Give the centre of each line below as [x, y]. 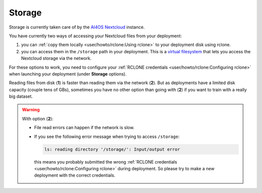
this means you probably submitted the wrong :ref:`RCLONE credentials [106, 162]
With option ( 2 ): [38, 119]
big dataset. [21, 96]
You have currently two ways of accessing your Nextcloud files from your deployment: [95, 36]
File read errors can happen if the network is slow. [84, 128]
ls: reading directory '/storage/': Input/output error [112, 149]
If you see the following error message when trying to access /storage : [107, 136]
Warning [31, 110]
